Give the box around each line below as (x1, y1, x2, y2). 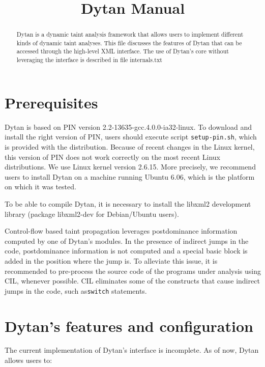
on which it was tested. (5, 181, 76, 192)
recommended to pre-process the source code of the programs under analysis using (5, 265, 261, 276)
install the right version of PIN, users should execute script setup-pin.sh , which (5, 131, 257, 142)
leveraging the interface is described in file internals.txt (16, 55, 162, 64)
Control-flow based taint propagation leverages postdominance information (5, 225, 238, 236)
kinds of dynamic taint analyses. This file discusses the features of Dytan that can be (16, 38, 242, 47)
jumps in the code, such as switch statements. (5, 285, 147, 296)
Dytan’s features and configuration (5, 315, 253, 336)
